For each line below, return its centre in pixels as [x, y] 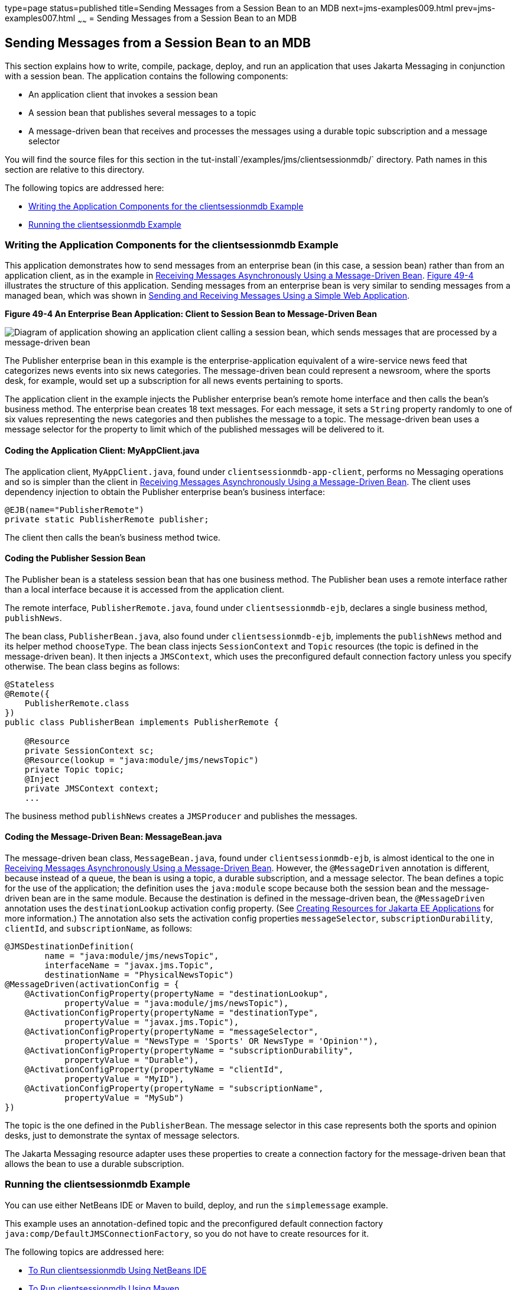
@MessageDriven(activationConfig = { [92, 985]
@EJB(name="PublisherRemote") [75, 510]
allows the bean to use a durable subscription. [95, 1164]
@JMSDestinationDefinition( [70, 947]
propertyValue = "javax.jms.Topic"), [152, 1022]
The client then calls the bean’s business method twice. [113, 537]
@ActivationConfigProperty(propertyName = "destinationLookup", [176, 994]
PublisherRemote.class [77, 703]
